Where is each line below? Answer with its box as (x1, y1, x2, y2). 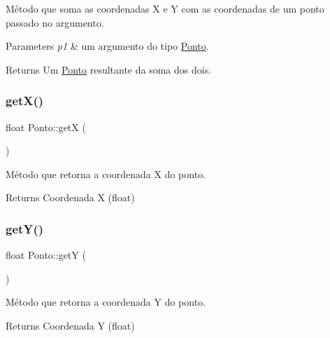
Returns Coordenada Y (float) (6, 318, 135, 332)
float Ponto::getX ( (6, 119, 86, 134)
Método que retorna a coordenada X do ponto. (6, 166, 206, 181)
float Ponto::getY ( (6, 248, 86, 262)
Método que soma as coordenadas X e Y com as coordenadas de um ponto (6, 1, 324, 15)
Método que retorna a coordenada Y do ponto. (6, 295, 206, 309)
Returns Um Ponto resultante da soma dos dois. (6, 62, 212, 76)
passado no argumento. (6, 15, 104, 29)
